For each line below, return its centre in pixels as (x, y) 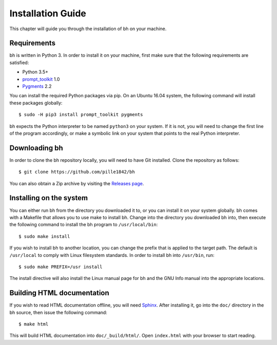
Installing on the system (49, 198)
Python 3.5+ (35, 72)
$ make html (34, 324)
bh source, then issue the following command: (58, 312)
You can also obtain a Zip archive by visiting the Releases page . (77, 183)
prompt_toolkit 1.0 (41, 79)
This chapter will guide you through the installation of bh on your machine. (88, 29)
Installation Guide (48, 13)
